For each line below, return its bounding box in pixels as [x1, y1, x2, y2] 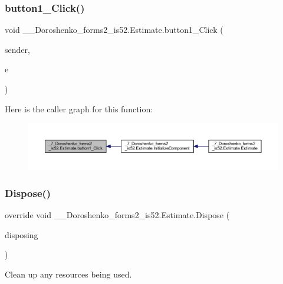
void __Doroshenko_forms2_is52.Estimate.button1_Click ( [5, 24, 223, 36]
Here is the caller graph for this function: [5, 102, 153, 115]
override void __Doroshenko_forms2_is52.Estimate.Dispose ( [5, 208, 230, 220]
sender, [5, 43, 30, 55]
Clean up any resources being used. [5, 268, 132, 280]
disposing [5, 228, 38, 240]
